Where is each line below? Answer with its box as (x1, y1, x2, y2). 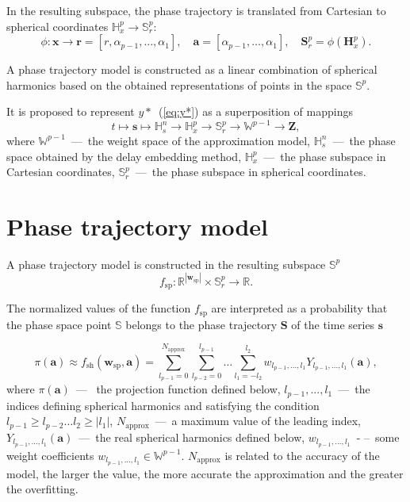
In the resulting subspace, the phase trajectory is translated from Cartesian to (6, 2, 386, 18)
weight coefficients (6, 446, 94, 463)
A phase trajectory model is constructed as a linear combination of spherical (6, 61, 377, 78)
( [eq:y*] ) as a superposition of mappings (158, 103, 353, 120)
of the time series (291, 316, 375, 332)
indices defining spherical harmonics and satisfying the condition (6, 397, 320, 413)
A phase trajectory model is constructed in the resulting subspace (6, 255, 326, 272)
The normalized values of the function (6, 300, 191, 316)
